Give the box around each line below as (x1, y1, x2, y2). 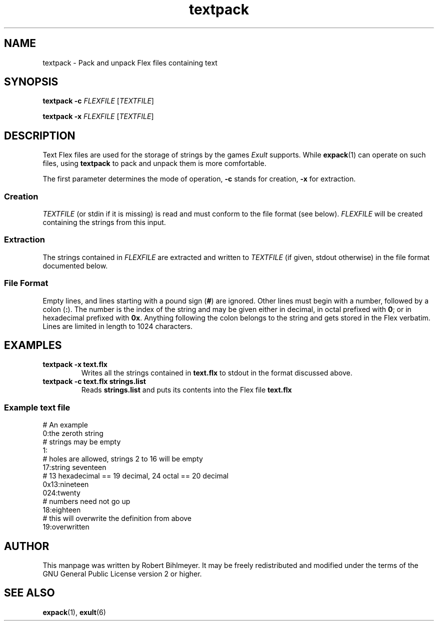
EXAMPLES (4, 338, 62, 351)
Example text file (4, 402, 70, 412)
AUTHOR (4, 539, 49, 552)
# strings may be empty (42, 437, 121, 446)
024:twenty (42, 488, 80, 497)
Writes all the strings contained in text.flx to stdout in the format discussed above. (81, 368, 352, 377)
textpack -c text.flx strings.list (42, 377, 146, 386)
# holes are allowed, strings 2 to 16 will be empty (42, 454, 203, 463)
